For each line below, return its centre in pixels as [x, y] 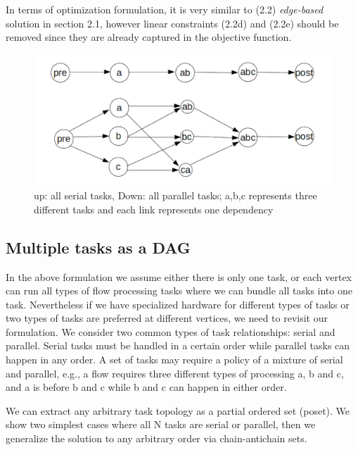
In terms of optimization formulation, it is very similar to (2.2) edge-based [165, 9]
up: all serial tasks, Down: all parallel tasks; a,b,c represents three [175, 195]
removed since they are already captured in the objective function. [149, 37]
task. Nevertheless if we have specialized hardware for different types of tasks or [178, 304]
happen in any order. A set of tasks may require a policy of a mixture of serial [174, 360]
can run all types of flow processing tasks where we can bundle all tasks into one [179, 290]
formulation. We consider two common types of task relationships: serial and [171, 331]
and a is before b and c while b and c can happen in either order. [146, 387]
